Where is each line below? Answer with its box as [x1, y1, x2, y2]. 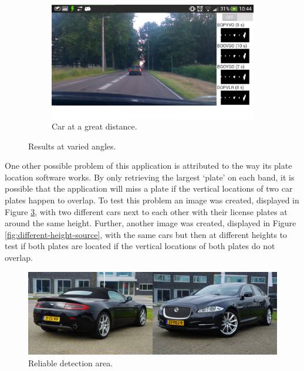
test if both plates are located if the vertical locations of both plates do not [5, 240, 275, 252]
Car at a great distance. [52, 120, 137, 132]
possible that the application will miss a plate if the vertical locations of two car [5, 182, 293, 195]
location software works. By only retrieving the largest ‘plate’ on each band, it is [5, 171, 295, 183]
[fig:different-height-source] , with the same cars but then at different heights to [5, 228, 288, 240]
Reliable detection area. [28, 356, 113, 369]
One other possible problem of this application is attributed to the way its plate [5, 159, 292, 172]
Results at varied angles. [28, 139, 116, 152]
